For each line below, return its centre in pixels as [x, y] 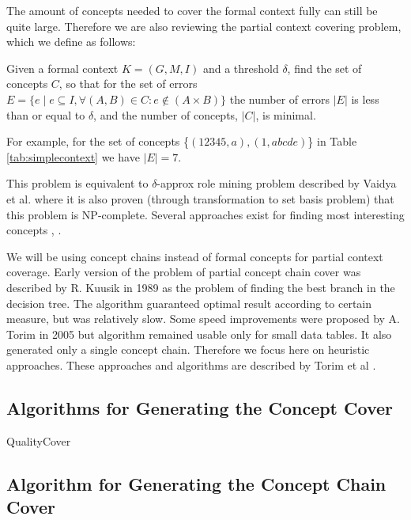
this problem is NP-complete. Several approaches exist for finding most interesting [205, 214]
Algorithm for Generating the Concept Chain [196, 483]
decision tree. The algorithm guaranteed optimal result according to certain [189, 303]
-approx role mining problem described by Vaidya [277, 183]
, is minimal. [286, 114]
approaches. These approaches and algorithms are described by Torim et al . [191, 364]
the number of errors [279, 99]
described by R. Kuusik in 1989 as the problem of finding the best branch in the [201, 287]
